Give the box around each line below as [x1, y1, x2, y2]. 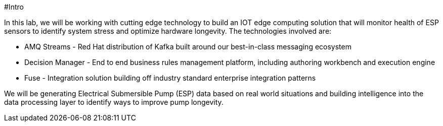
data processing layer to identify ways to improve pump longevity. [4, 98, 224, 106]
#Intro [4, 3, 24, 11]
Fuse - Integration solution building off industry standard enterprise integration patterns [24, 74, 316, 82]
